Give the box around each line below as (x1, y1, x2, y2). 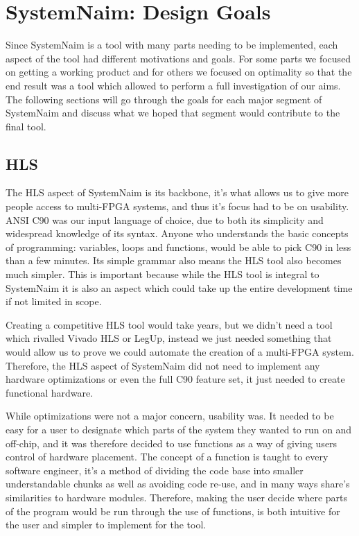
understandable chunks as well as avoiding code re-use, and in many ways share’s (6, 476, 350, 491)
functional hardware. (6, 385, 94, 399)
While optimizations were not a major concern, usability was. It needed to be (6, 408, 334, 423)
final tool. (6, 119, 46, 133)
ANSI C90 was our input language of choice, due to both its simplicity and (6, 212, 324, 227)
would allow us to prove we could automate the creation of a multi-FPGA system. (6, 345, 354, 359)
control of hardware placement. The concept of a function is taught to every (6, 449, 329, 464)
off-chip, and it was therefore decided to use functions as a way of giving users (6, 435, 338, 450)
